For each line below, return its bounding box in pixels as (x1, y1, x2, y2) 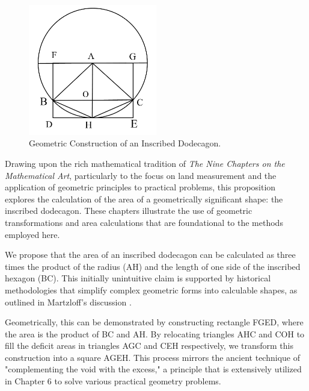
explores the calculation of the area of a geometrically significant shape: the (5, 192, 283, 205)
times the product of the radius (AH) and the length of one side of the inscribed (5, 260, 301, 272)
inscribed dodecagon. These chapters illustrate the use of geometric (5, 204, 252, 217)
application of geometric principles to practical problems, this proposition (5, 181, 276, 193)
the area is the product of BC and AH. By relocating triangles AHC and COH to (5, 327, 305, 340)
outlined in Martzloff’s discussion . (5, 295, 132, 308)
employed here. (5, 228, 60, 240)
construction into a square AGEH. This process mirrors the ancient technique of (5, 351, 300, 363)
